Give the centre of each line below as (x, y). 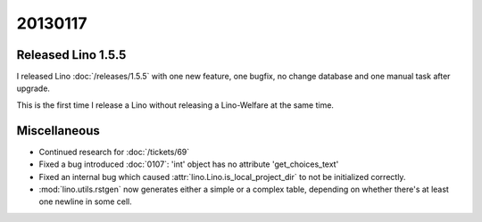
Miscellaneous (58, 131)
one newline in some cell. (86, 201)
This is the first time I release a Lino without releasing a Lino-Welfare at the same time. (175, 105)
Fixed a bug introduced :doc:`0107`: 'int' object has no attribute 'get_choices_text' (189, 164)
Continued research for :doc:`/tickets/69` (114, 152)
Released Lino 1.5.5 (71, 55)
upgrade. (33, 88)
